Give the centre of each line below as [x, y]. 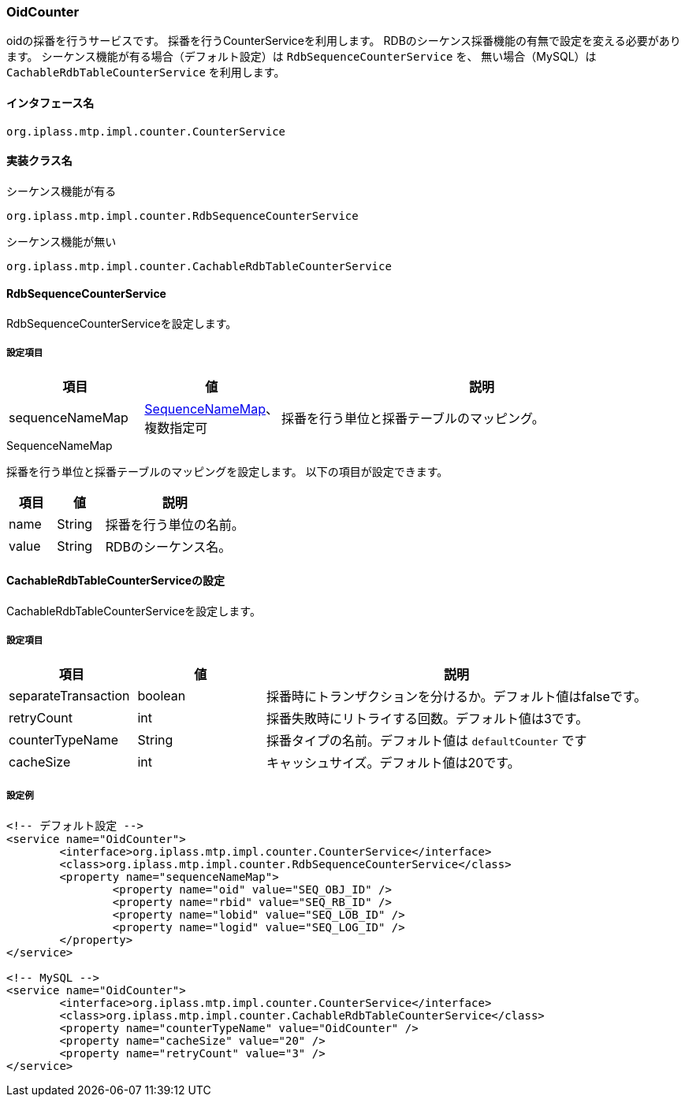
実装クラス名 [39, 161]
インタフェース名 [50, 102]
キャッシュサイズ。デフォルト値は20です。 [393, 762]
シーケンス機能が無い [61, 241]
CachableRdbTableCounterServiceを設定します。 [134, 611]
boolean [162, 695]
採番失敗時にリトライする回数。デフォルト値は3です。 [427, 718]
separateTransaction [69, 695]
